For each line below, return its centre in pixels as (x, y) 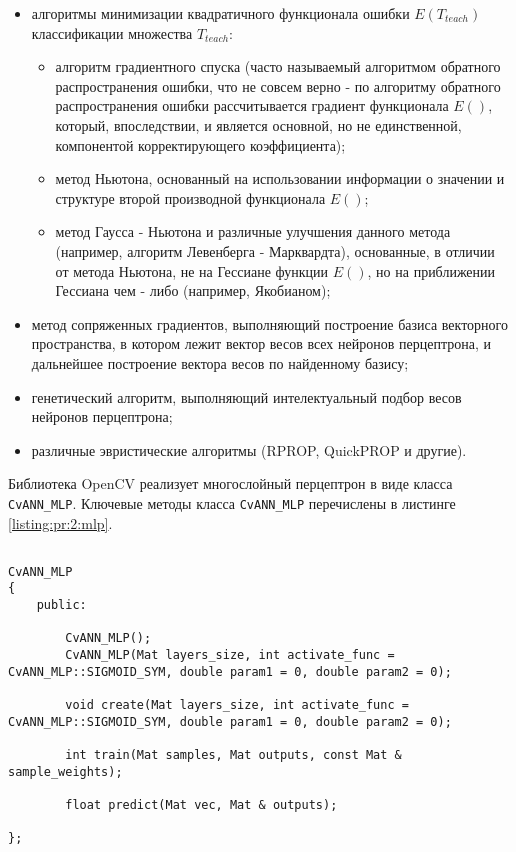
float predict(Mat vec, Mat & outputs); (201, 804)
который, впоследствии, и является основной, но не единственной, (258, 124)
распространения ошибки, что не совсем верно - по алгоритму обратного (278, 85)
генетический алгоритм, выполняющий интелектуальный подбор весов (246, 396)
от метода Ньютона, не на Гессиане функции (192, 270)
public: (61, 605)
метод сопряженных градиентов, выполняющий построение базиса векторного (269, 323)
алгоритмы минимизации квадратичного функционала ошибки (220, 13)
